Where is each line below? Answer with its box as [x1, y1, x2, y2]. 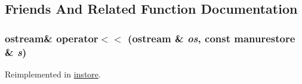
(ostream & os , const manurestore [128, 30, 295, 45]
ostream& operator [5, 30, 98, 45]
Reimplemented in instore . [5, 67, 101, 80]
